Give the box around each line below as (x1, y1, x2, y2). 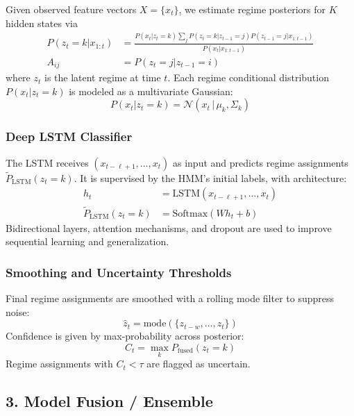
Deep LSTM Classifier (6, 128, 133, 145)
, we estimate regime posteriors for (178, 2, 326, 16)
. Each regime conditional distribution (167, 70, 329, 85)
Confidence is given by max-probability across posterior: (6, 328, 244, 343)
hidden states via (6, 15, 78, 30)
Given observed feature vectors (6, 2, 137, 16)
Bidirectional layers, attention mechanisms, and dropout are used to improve (6, 220, 332, 235)
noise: (6, 304, 30, 319)
